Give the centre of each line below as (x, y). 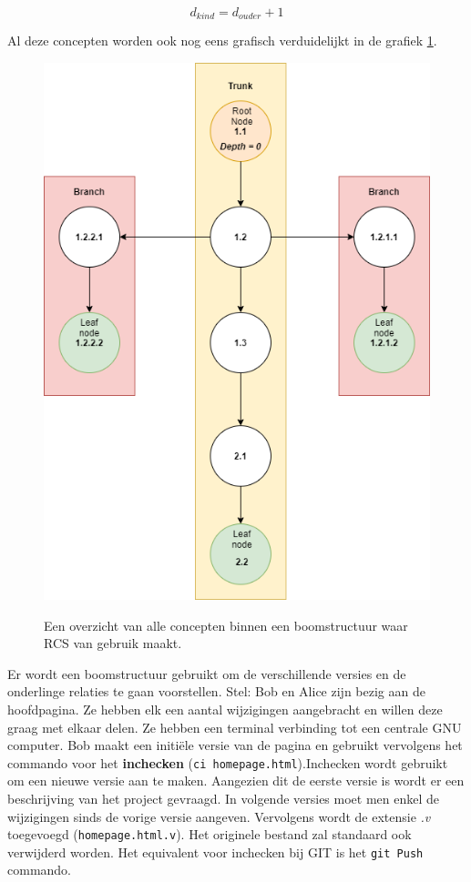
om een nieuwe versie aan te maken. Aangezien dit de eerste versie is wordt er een (236, 781)
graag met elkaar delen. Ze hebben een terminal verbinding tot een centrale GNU (235, 727)
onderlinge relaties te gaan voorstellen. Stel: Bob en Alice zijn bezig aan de (216, 691)
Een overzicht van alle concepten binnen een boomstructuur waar (226, 625)
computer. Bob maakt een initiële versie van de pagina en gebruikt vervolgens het (235, 745)
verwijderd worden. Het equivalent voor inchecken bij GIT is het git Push (215, 852)
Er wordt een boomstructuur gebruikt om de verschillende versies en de (207, 673)
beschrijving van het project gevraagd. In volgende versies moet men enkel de (224, 798)
